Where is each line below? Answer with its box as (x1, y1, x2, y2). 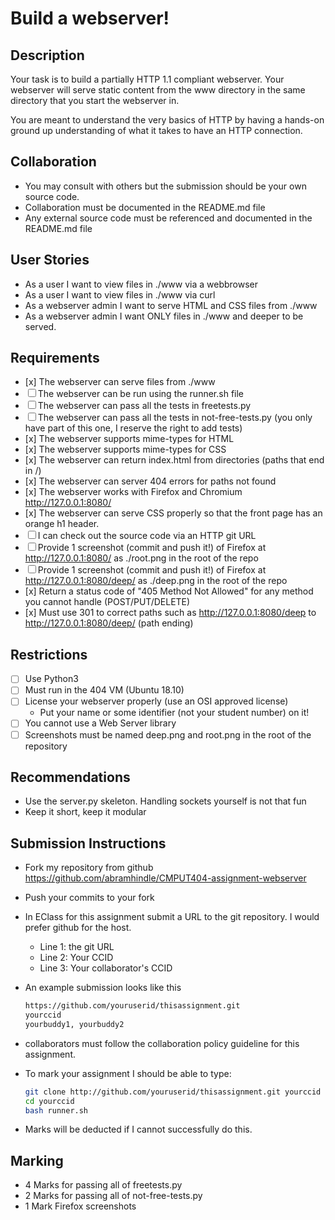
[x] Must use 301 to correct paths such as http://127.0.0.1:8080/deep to (24, 607, 317, 619)
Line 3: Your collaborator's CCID (39, 962, 173, 974)
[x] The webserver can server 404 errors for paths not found (24, 475, 277, 487)
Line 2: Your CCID (39, 952, 114, 964)
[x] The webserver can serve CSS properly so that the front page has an (24, 507, 323, 519)
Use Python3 (24, 673, 79, 685)
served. (24, 320, 57, 332)
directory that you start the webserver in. (10, 95, 180, 106)
